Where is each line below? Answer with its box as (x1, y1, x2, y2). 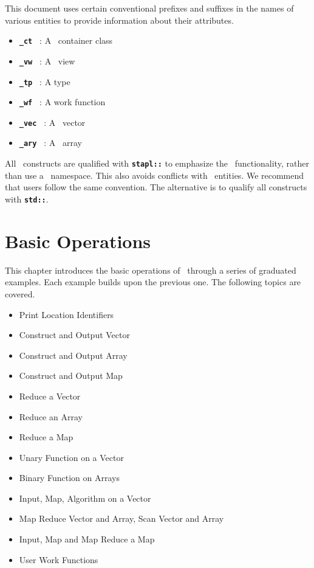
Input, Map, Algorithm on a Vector (19, 491, 151, 504)
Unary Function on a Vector (19, 451, 124, 463)
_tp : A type (19, 75, 70, 88)
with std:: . (5, 192, 49, 205)
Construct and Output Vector (19, 328, 130, 341)
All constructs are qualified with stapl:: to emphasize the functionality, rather (5, 157, 309, 170)
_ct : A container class (19, 34, 113, 47)
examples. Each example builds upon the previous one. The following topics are (5, 275, 301, 288)
